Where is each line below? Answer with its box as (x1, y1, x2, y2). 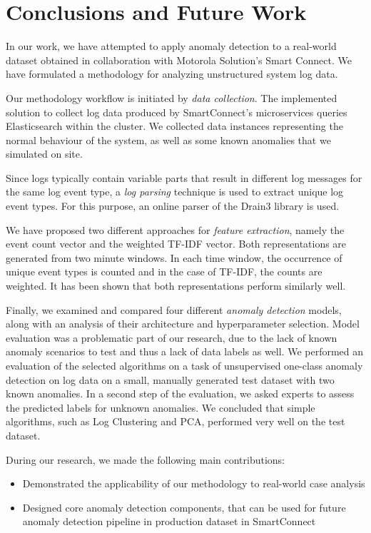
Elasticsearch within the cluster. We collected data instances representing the (6, 118, 343, 133)
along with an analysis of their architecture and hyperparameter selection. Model (6, 316, 360, 331)
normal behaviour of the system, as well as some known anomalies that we (6, 132, 331, 147)
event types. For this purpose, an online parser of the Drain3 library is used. (6, 198, 340, 213)
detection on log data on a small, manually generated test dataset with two (6, 372, 335, 387)
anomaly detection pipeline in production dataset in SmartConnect (22, 514, 316, 529)
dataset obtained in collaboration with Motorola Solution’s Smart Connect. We (6, 52, 352, 67)
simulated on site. (6, 146, 83, 161)
